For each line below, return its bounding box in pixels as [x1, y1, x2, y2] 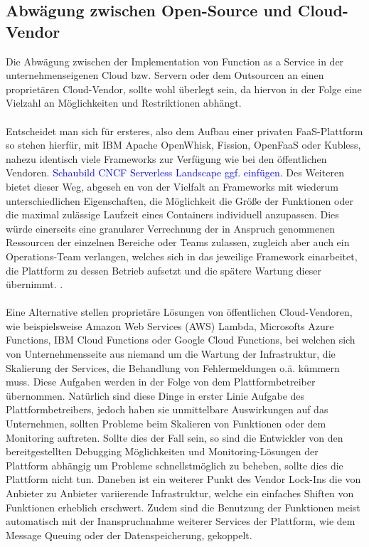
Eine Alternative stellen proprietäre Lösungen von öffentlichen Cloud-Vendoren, [6, 304, 353, 319]
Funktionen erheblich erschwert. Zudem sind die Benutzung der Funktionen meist [6, 499, 360, 514]
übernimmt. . [6, 277, 63, 292]
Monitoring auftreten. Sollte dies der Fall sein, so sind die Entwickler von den [6, 430, 343, 445]
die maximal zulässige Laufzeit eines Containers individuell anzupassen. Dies [6, 207, 339, 222]
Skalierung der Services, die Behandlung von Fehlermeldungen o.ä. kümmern [6, 360, 340, 375]
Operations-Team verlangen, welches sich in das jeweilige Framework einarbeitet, [6, 248, 358, 263]
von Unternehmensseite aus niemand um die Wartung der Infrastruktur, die [6, 346, 336, 361]
